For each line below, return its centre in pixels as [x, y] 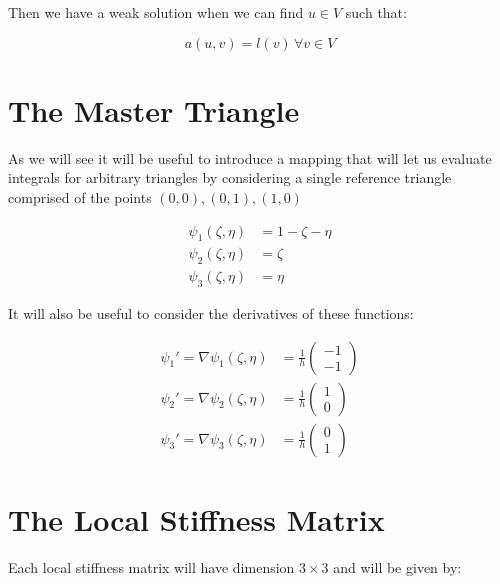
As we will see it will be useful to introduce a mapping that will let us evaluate [250, 157]
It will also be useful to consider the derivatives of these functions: [211, 312]
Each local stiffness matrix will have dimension [151, 566]
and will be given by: [397, 566]
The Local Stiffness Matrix [196, 518]
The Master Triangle [154, 109]
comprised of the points [80, 196]
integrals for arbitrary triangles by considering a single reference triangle [230, 177]
